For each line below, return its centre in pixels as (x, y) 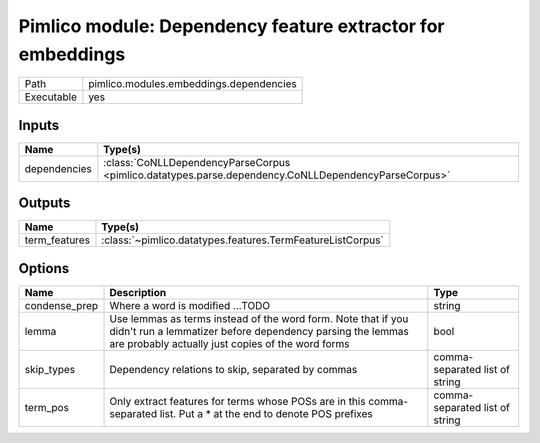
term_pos (47, 407)
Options (44, 268)
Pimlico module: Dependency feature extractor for (231, 26)
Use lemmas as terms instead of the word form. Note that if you (259, 318)
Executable (50, 97)
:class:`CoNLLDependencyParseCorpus (197, 162)
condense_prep (61, 305)
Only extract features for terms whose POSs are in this (237, 401)
